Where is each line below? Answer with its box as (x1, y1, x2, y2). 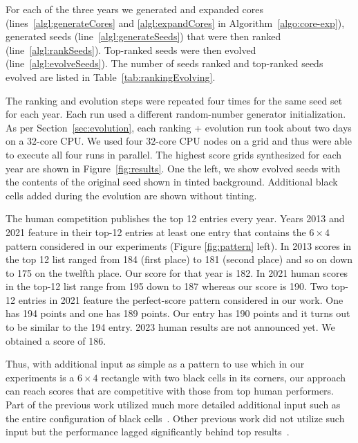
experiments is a (6, 370, 75, 384)
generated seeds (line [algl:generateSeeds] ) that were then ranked (6, 29, 281, 44)
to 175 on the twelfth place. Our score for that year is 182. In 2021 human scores (6, 265, 348, 280)
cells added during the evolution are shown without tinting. (6, 188, 257, 202)
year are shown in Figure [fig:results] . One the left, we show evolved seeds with (6, 161, 341, 175)
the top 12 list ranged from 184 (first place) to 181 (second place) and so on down (6, 252, 353, 266)
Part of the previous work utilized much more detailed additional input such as (6, 397, 341, 412)
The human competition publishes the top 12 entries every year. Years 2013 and (6, 211, 345, 226)
